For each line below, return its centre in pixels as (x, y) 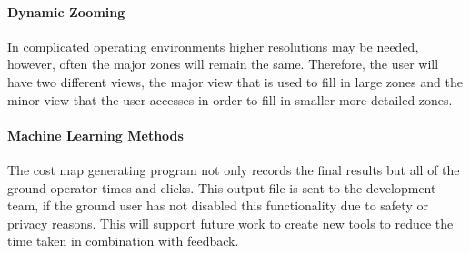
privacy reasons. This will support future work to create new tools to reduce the (230, 223)
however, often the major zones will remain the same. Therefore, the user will (223, 64)
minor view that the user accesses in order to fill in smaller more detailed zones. (230, 99)
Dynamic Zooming (66, 11)
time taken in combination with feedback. (123, 241)
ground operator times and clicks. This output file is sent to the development (222, 187)
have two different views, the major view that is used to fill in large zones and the (235, 81)
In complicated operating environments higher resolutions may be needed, (213, 46)
